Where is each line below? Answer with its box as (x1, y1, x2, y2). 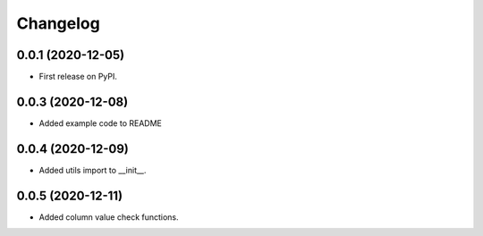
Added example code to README (38, 117, 163, 129)
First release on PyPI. (38, 72, 118, 82)
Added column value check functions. (38, 211, 179, 223)
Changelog (16, 13, 100, 33)
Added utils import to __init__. (38, 164, 147, 175)
